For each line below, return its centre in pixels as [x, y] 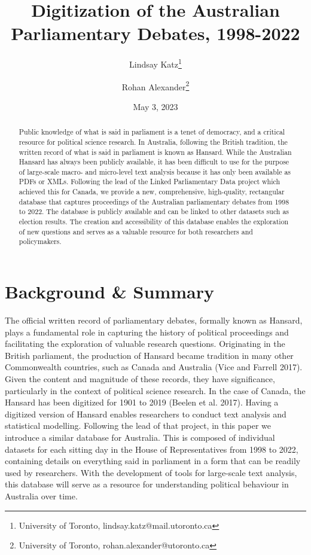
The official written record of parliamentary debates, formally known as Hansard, [154, 320]
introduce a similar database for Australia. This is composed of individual [140, 437]
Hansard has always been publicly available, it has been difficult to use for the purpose [154, 162]
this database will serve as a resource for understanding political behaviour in [147, 484]
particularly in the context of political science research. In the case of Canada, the [155, 390]
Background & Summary [109, 292]
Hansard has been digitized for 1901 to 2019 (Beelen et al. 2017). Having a [142, 402]
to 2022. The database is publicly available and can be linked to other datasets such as [154, 211]
